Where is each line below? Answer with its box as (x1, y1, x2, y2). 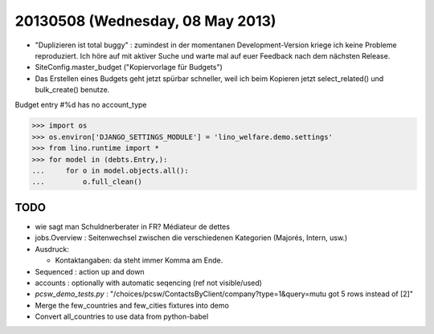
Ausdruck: (35, 244, 70, 254)
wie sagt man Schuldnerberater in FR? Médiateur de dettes (35, 222, 231, 231)
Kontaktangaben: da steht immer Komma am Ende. (55, 255, 223, 265)
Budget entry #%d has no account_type (14, 100, 148, 109)
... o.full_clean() (31, 177, 142, 186)
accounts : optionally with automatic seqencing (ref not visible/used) (35, 278, 263, 287)
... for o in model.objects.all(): (31, 166, 189, 176)
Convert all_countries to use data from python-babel (35, 312, 209, 321)
